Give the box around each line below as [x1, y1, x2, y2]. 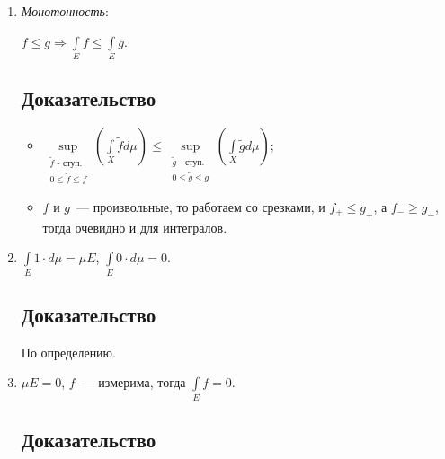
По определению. [21, 342, 116, 361]
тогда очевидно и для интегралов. [42, 217, 227, 236]
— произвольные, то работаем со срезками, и [76, 197, 325, 216]
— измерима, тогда [81, 373, 186, 392]
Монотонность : [21, 2, 109, 20]
